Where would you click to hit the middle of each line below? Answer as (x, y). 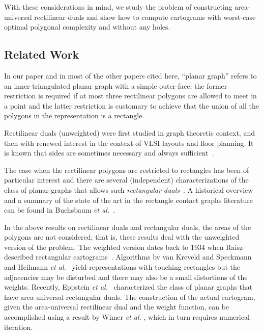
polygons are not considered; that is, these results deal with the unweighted (122, 237)
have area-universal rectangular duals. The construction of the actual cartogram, (130, 297)
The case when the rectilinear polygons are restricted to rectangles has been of (127, 170)
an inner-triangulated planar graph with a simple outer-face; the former (116, 85)
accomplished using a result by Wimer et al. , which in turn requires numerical (127, 317)
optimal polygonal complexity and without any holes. (87, 27)
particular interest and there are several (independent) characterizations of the (126, 180)
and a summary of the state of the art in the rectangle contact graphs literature (128, 200)
